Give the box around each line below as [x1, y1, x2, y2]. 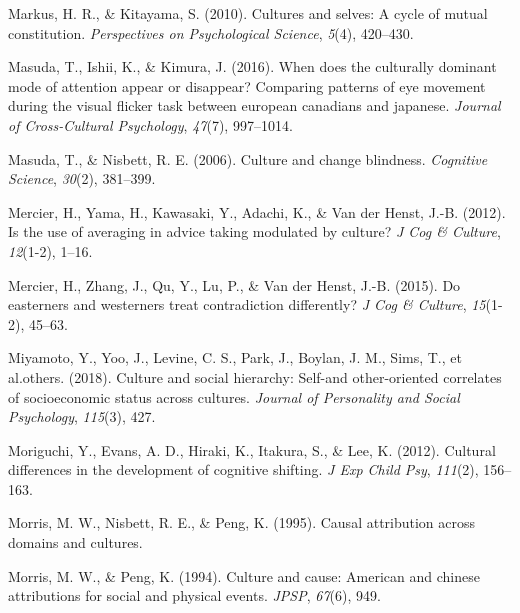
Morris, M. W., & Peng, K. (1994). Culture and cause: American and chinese [8, 565, 480, 586]
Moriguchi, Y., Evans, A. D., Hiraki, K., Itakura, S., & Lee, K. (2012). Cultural [8, 439, 496, 460]
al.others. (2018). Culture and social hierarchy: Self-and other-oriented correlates [8, 366, 502, 387]
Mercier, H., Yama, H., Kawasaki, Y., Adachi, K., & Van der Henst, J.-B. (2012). [8, 201, 506, 222]
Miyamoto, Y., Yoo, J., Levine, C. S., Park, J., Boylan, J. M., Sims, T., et [8, 347, 462, 368]
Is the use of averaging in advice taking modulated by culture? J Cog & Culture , [8, 221, 501, 242]
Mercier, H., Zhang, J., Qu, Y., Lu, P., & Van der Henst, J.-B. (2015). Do [8, 274, 461, 295]
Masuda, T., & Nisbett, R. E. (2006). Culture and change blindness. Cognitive [8, 148, 488, 169]
